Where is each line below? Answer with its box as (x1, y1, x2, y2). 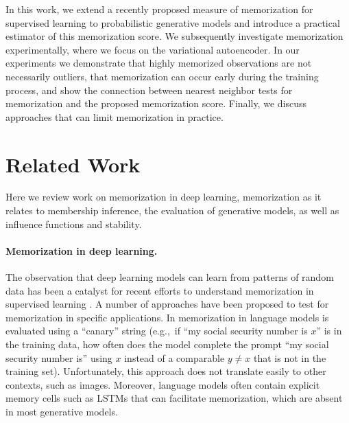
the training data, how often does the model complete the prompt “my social (5, 337, 329, 352)
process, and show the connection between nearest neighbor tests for (5, 82, 293, 97)
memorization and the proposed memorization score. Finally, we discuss (5, 96, 306, 111)
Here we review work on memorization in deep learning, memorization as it (5, 190, 322, 204)
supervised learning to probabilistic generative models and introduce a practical (5, 15, 340, 30)
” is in (316, 323, 342, 338)
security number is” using (5, 350, 112, 365)
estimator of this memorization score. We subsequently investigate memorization (5, 29, 344, 43)
